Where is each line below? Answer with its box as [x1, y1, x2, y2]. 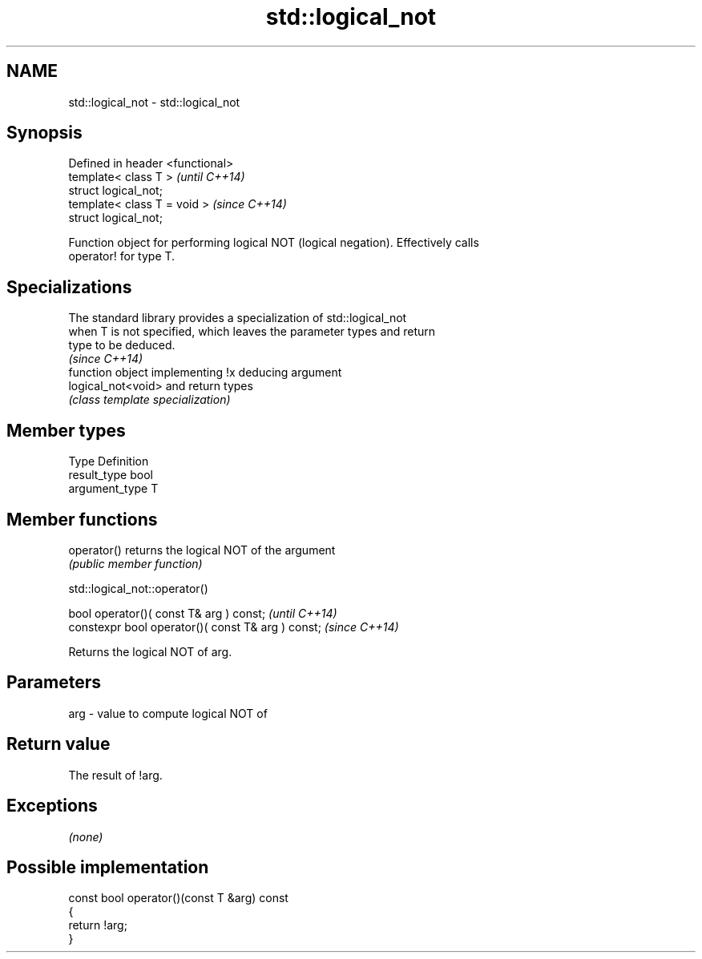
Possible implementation [6, 856, 209, 877]
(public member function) [68, 556, 203, 570]
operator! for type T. [68, 249, 175, 264]
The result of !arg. [68, 768, 163, 782]
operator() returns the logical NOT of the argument [68, 542, 336, 557]
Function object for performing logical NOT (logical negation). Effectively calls [68, 236, 479, 250]
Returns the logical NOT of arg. [68, 644, 232, 659]
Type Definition [68, 454, 149, 469]
